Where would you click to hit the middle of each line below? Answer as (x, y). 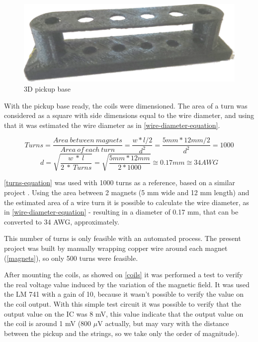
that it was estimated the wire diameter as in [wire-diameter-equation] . (112, 125)
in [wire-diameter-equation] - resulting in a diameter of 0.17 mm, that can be (121, 212)
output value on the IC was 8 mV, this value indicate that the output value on (124, 313)
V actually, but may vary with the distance (163, 323)
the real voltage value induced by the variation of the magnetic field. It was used (127, 284)
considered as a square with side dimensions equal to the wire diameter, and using (129, 115)
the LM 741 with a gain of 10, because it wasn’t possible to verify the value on (124, 294)
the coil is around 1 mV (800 (48, 323)
